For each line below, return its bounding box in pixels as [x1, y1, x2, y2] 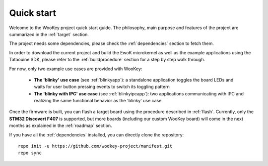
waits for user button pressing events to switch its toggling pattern [34, 84, 170, 90]
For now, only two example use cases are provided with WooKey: [9, 66, 142, 72]
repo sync [18, 150, 42, 156]
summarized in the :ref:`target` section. [9, 31, 89, 37]
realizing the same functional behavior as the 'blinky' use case [34, 98, 162, 104]
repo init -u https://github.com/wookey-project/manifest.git [18, 143, 173, 149]
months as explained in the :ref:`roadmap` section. [9, 123, 112, 128]
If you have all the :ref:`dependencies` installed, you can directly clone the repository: [9, 131, 184, 138]
